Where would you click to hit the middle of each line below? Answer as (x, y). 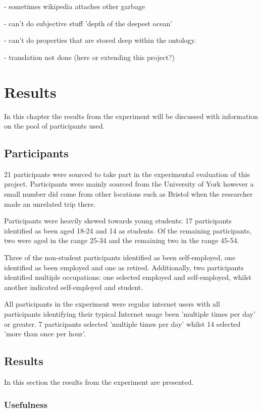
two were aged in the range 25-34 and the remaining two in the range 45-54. (122, 240)
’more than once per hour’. (45, 334)
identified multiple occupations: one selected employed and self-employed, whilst (128, 277)
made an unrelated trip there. (50, 203)
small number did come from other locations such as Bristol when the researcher (128, 194)
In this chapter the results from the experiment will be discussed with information (131, 116)
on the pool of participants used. (55, 126)
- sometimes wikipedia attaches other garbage (75, 6)
